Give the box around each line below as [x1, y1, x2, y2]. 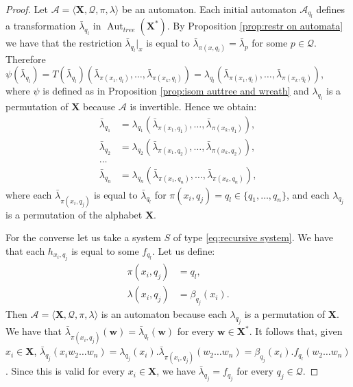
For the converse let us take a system [5, 230, 161, 245]
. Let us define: [151, 244, 215, 258]
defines [316, 2, 345, 16]
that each [5, 244, 45, 258]
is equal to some [71, 244, 139, 258]
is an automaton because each [101, 307, 227, 321]
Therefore [5, 51, 46, 66]
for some [252, 36, 288, 50]
